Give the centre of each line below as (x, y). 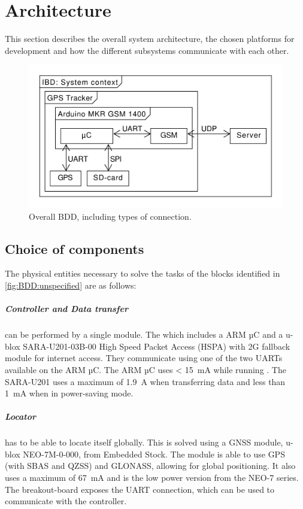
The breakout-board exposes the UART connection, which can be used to (140, 489)
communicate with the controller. (66, 501)
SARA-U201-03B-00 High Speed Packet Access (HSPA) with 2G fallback (157, 346)
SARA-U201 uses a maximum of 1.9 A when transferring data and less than (145, 381)
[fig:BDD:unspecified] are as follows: (71, 285)
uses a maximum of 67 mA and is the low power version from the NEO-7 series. (152, 478)
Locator (20, 416)
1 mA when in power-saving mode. (69, 393)
